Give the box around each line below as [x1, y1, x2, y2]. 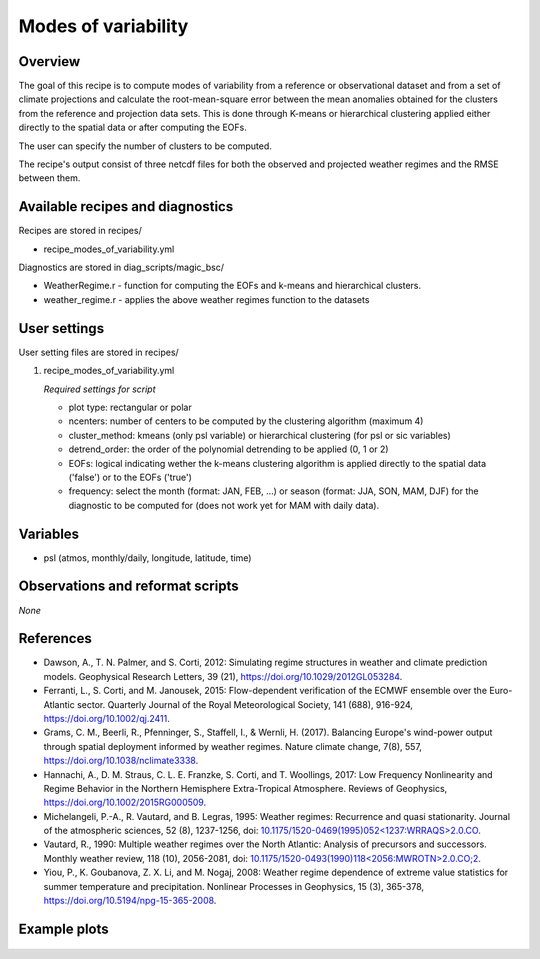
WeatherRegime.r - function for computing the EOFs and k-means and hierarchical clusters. [43, 280, 422, 292]
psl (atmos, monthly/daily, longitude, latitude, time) [43, 551, 252, 564]
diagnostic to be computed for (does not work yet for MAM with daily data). [68, 499, 380, 511]
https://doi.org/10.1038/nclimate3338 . [43, 755, 199, 767]
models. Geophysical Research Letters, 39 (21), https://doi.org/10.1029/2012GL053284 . [43, 670, 403, 682]
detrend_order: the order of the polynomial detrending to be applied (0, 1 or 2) [68, 443, 389, 455]
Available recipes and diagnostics [18, 198, 234, 215]
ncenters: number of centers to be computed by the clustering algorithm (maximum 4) [68, 415, 424, 427]
